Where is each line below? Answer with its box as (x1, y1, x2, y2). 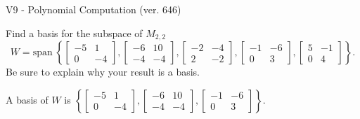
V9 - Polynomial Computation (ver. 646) (6, 2, 181, 16)
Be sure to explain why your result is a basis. (6, 64, 200, 79)
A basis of (6, 92, 49, 106)
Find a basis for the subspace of (6, 25, 143, 40)
